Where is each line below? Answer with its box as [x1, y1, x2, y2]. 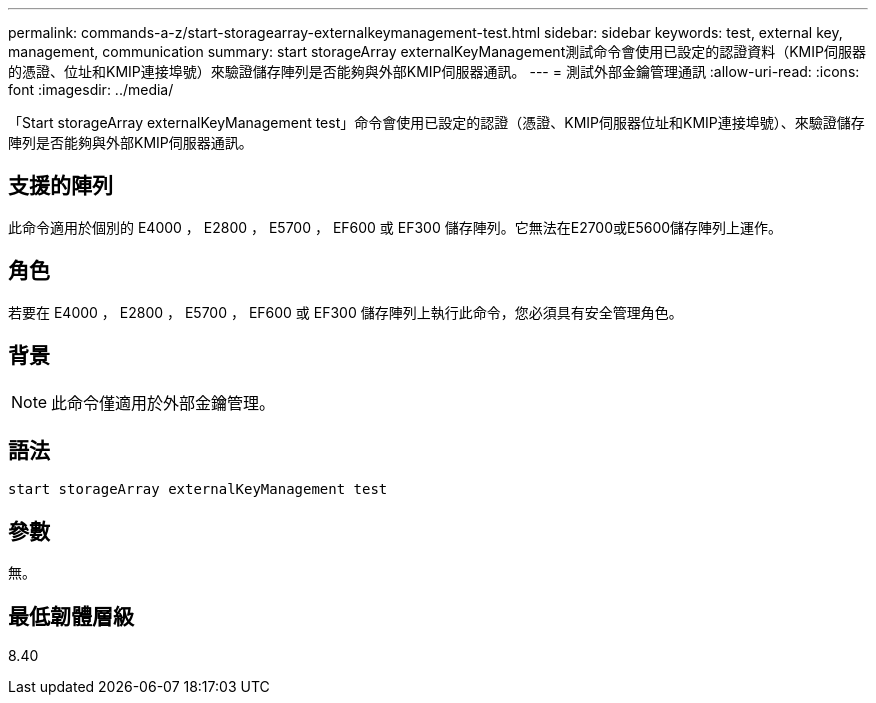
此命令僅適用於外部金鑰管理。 [51, 392, 276, 413]
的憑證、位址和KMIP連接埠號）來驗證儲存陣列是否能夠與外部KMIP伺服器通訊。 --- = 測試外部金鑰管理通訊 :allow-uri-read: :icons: [8, 63, 860, 80]
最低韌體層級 [8, 603, 134, 629]
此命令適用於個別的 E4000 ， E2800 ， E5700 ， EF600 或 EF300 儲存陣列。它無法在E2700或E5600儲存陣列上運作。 [8, 218, 783, 236]
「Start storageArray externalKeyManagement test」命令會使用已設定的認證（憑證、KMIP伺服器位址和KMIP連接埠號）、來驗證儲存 [8, 114, 865, 131]
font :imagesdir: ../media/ [8, 81, 174, 98]
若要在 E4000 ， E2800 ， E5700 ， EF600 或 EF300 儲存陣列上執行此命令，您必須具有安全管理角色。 [8, 303, 683, 321]
